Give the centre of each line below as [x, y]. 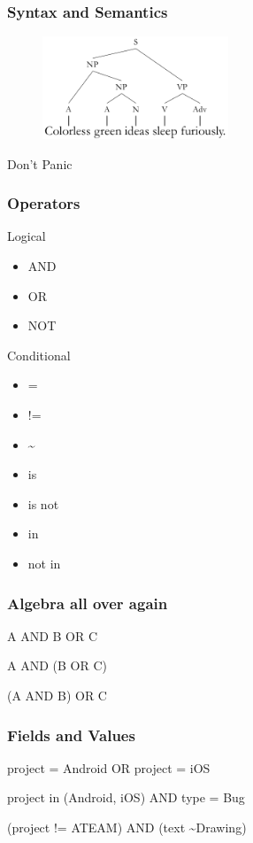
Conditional [39, 355]
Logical [27, 236]
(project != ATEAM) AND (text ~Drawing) [127, 828]
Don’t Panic [40, 163]
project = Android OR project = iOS [109, 767]
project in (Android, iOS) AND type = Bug [126, 797]
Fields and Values [71, 735]
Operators [44, 203]
